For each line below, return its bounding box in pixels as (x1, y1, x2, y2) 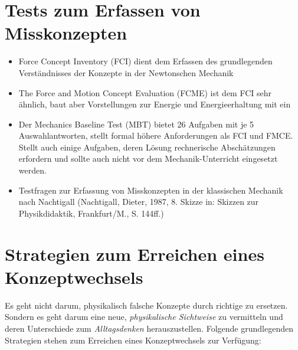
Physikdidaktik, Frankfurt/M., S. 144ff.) (18, 207, 164, 219)
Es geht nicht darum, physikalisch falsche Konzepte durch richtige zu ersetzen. (5, 299, 288, 311)
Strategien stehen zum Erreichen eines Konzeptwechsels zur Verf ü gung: (5, 333, 261, 346)
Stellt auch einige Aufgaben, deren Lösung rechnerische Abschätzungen (18, 140, 276, 153)
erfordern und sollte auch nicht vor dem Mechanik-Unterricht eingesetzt (18, 152, 278, 165)
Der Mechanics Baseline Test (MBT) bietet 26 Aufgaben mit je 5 (18, 117, 254, 130)
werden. (18, 164, 47, 176)
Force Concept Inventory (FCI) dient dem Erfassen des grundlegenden (18, 55, 273, 67)
